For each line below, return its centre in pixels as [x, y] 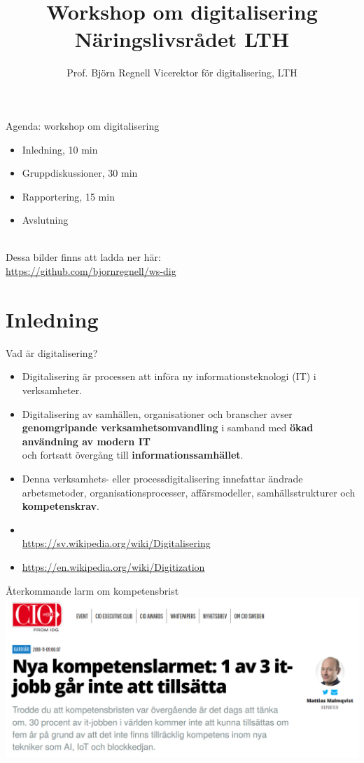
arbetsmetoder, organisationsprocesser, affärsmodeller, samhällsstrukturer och [189, 492]
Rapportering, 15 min [68, 196]
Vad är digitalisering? [52, 352]
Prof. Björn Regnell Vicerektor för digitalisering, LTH [182, 73]
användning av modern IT [86, 441]
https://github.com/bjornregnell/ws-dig [91, 271]
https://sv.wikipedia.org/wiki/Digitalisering [116, 543]
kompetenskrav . [61, 506]
